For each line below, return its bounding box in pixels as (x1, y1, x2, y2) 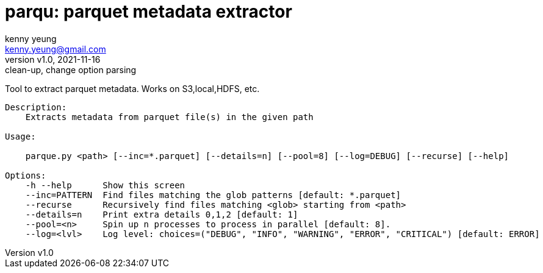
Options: (5, 170, 46, 180)
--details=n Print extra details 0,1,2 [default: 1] (25, 209, 298, 219)
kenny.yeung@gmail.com (5, 43, 106, 54)
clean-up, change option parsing (5, 64, 137, 75)
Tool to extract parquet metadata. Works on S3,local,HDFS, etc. (5, 83, 260, 94)
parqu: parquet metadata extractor (5, 1, 292, 22)
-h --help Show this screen (25, 180, 185, 190)
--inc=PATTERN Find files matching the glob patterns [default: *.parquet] (25, 190, 401, 200)
